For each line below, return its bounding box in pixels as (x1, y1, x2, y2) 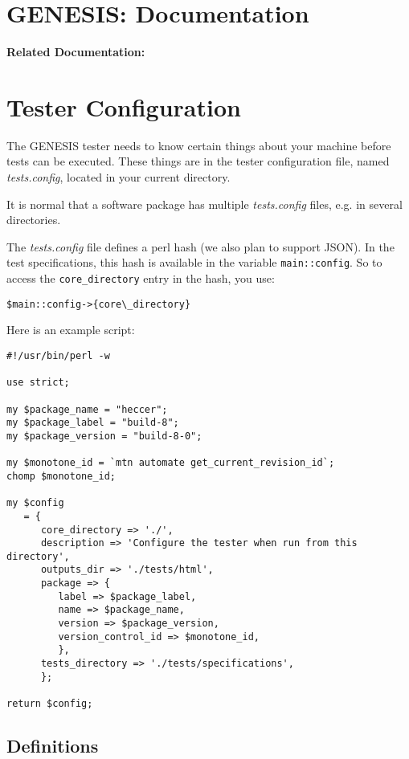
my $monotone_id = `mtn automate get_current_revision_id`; (6, 457, 335, 469)
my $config (6, 497, 64, 509)
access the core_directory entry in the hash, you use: (6, 270, 275, 287)
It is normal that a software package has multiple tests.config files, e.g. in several (6, 195, 403, 212)
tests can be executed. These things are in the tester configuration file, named (6, 153, 390, 169)
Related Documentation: (6, 43, 145, 60)
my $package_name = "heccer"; (6, 403, 168, 415)
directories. (6, 211, 61, 228)
